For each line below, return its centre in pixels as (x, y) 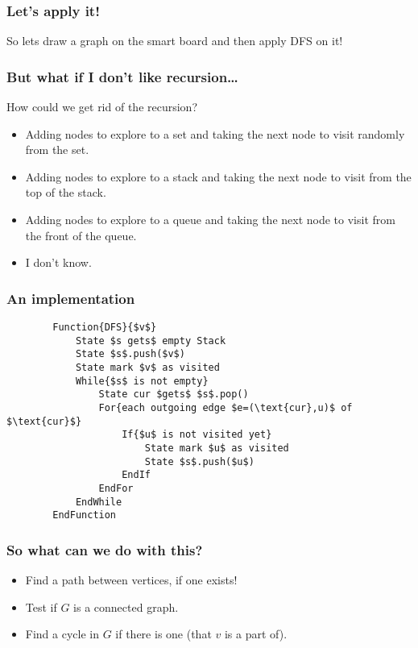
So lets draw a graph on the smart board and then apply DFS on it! (175, 41)
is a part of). (256, 634)
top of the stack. (66, 192)
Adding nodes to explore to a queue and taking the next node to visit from (210, 219)
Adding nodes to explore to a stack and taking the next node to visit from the (218, 176)
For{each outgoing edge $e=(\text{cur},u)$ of (226, 407)
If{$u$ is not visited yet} (197, 435)
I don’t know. (58, 262)
